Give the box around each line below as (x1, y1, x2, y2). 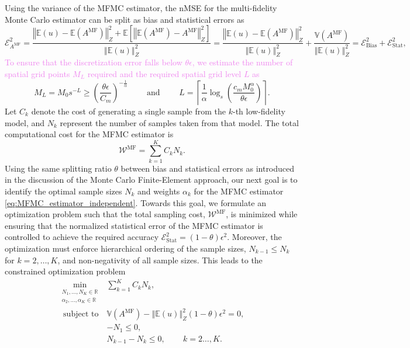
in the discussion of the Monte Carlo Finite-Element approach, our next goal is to (5, 173, 298, 186)
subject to (63, 310, 99, 319)
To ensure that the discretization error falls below (5, 56, 182, 68)
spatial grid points (5, 67, 70, 79)
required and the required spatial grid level (87, 67, 242, 79)
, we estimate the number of (192, 56, 293, 68)
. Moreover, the (227, 231, 282, 243)
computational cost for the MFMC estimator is (5, 128, 174, 140)
